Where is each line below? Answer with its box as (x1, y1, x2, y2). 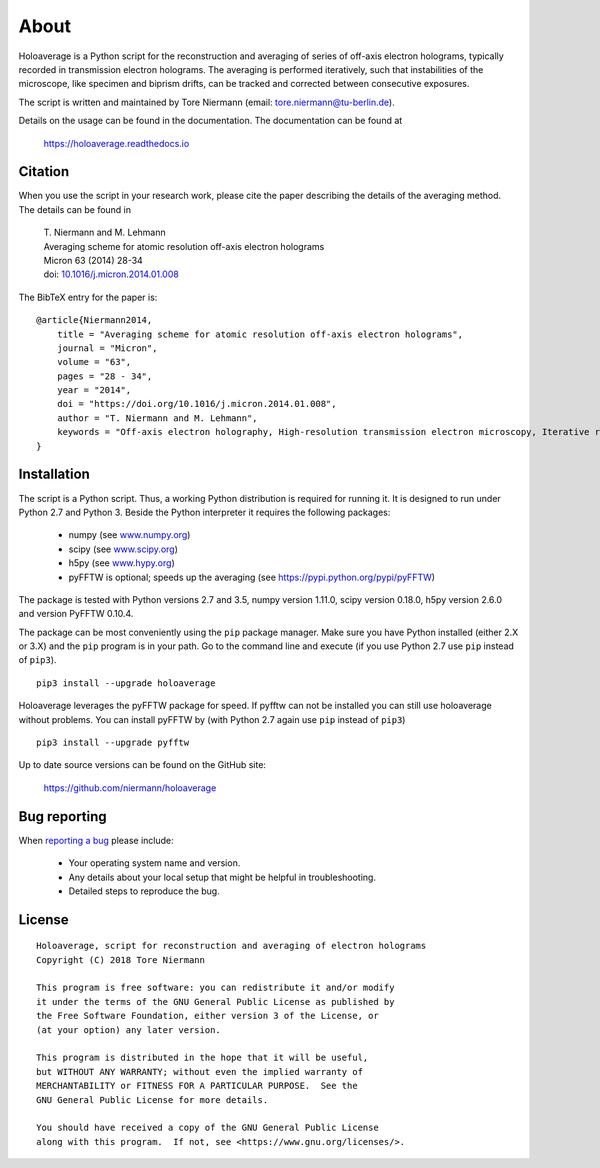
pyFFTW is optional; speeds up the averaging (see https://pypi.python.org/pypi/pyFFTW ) (68, 571, 435, 583)
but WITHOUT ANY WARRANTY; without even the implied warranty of (36, 1066, 364, 1077)
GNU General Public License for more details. (36, 1094, 269, 1105)
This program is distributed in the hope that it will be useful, (36, 1052, 369, 1064)
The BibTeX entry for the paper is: (18, 291, 158, 303)
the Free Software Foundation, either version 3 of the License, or (36, 1010, 379, 1022)
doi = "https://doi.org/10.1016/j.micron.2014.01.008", (56, 398, 337, 410)
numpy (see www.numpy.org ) (68, 529, 191, 541)
